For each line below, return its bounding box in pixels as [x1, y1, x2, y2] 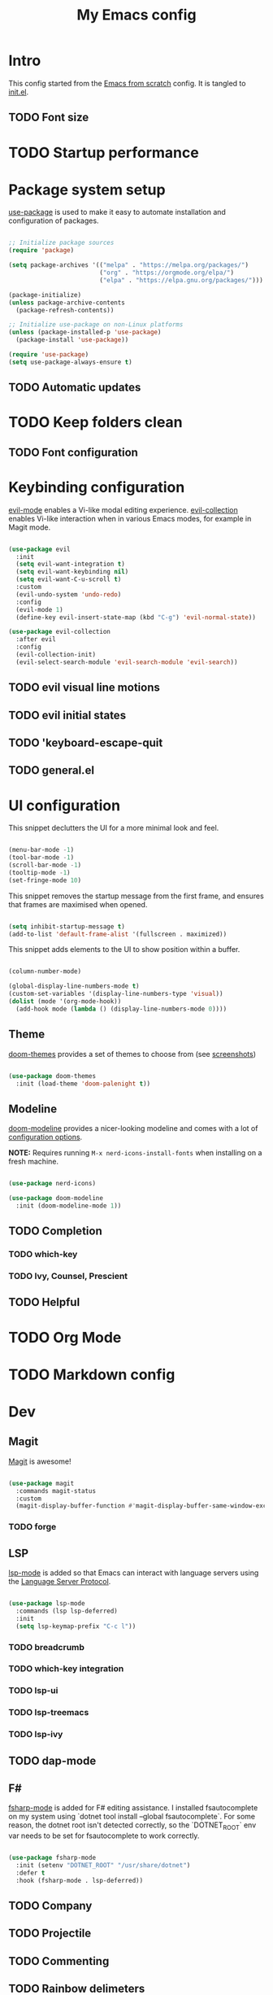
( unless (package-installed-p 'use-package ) [8, 328, 162, 337]
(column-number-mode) [8, 967, 82, 976]
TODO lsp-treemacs [8, 1707, 89, 1718]
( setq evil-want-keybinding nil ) [15, 568, 129, 576]
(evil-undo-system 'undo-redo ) [15, 590, 122, 599]
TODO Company [8, 1899, 93, 1913]
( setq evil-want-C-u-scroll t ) [15, 575, 122, 583]
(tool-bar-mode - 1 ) [8, 853, 75, 862]
